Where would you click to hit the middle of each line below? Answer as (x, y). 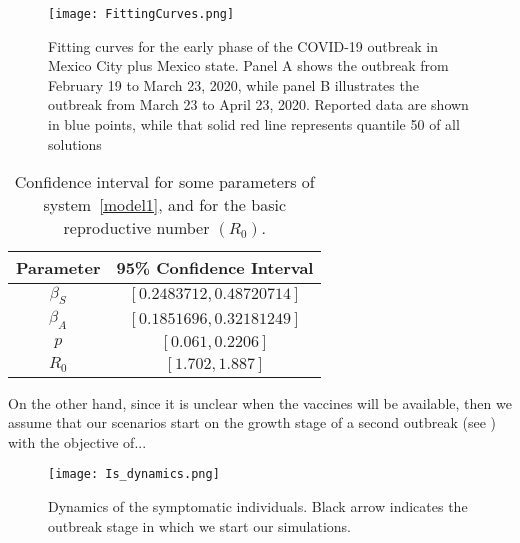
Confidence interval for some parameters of (164, 182)
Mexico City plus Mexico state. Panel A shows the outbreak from (248, 65)
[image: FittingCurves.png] (141, 14)
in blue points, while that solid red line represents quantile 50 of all (254, 124)
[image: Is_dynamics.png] (134, 474)
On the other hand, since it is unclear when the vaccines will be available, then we (260, 402)
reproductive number (136, 228)
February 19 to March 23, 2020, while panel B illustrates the (233, 84)
